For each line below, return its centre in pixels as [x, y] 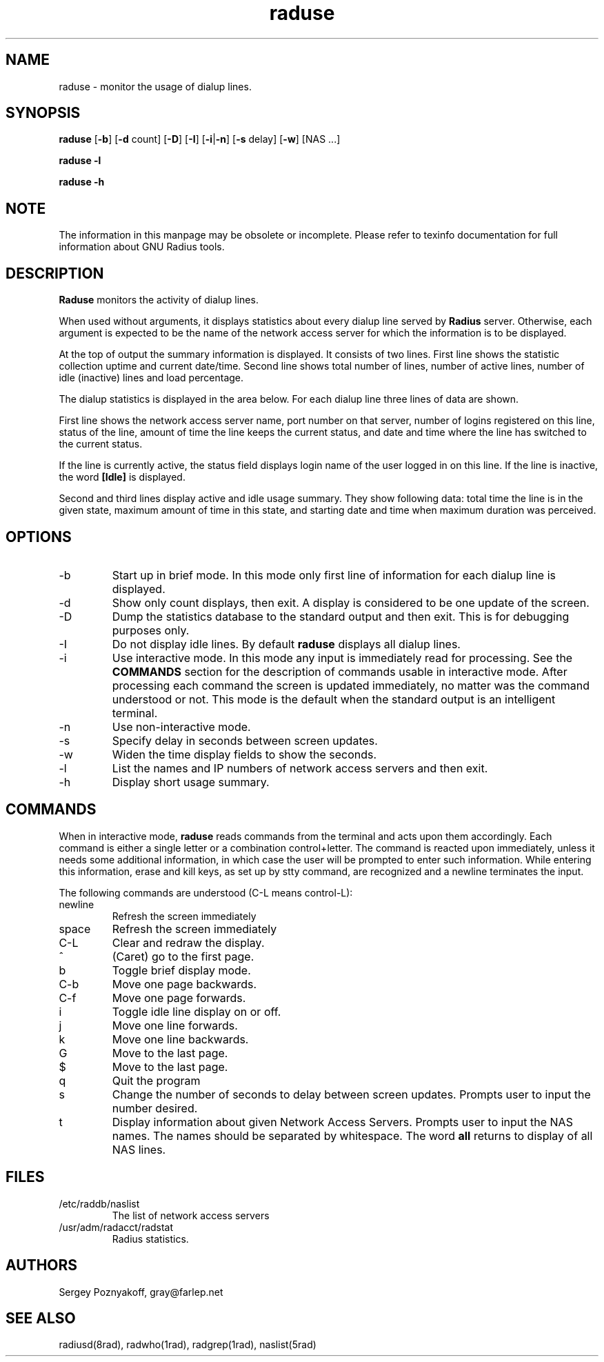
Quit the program [156, 1080]
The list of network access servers [191, 1215]
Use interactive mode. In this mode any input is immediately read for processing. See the [342, 658]
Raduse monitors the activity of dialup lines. [159, 300]
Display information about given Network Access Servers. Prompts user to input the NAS [342, 1122]
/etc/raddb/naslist [99, 1203]
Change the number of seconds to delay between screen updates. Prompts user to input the [351, 1094]
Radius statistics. [150, 1239]
